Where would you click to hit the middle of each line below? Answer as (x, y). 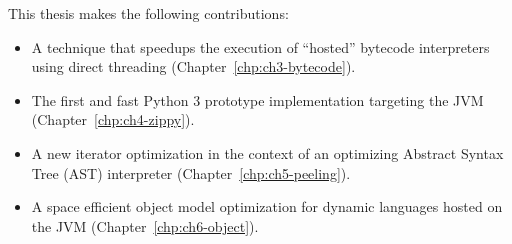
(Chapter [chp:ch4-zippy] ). (113, 119)
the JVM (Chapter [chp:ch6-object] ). (145, 225)
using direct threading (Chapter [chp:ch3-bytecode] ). (193, 66)
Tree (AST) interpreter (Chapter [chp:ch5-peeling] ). (191, 172)
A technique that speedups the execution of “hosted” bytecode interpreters (260, 46)
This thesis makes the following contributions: (148, 13)
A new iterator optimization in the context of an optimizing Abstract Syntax (267, 152)
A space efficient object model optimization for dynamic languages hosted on (267, 206)
